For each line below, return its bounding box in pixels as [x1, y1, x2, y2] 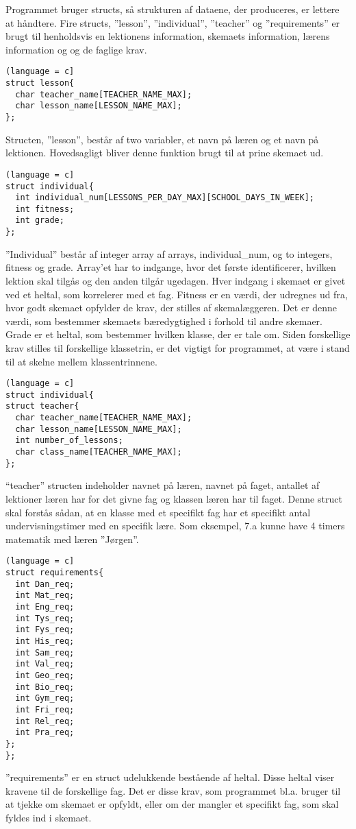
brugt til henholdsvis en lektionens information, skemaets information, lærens [5, 29, 330, 43]
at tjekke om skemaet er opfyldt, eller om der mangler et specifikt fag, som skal [5, 797, 339, 811]
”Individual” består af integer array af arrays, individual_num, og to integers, [5, 246, 333, 261]
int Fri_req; [15, 704, 75, 714]
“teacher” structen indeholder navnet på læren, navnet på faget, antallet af [5, 478, 320, 492]
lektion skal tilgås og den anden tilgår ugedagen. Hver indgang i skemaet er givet [5, 273, 346, 287]
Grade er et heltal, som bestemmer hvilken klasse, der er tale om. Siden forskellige [5, 327, 351, 341]
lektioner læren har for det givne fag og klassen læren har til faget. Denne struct [5, 491, 342, 505]
